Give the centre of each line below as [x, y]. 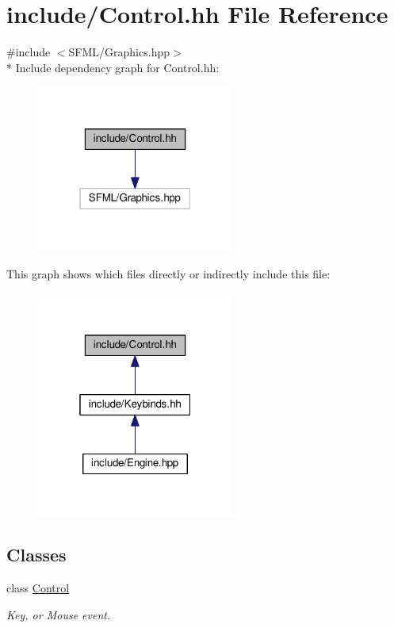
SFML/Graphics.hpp [119, 52]
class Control [38, 588]
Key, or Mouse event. [59, 614]
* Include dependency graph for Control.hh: [113, 67]
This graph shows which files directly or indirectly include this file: [168, 273]
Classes [36, 555]
